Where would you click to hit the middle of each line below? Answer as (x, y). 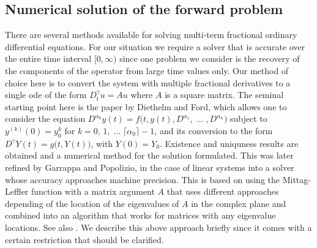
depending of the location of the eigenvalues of (92, 203)
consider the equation (45, 118)
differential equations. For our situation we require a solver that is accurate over (155, 46)
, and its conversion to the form (214, 130)
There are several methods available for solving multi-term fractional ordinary (151, 35)
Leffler (17, 191)
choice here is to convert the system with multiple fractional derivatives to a (148, 82)
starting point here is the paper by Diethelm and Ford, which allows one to (146, 106)
